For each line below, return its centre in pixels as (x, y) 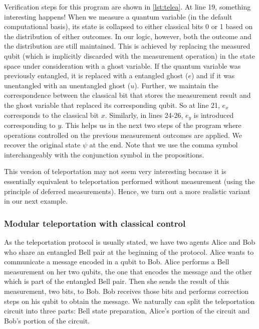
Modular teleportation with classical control (95, 223)
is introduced (214, 115)
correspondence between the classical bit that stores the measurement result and (127, 95)
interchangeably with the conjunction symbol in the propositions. (104, 154)
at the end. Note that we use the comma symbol (164, 145)
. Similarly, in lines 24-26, (144, 115)
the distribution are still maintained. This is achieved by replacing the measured (127, 46)
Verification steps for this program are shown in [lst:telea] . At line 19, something (127, 7)
